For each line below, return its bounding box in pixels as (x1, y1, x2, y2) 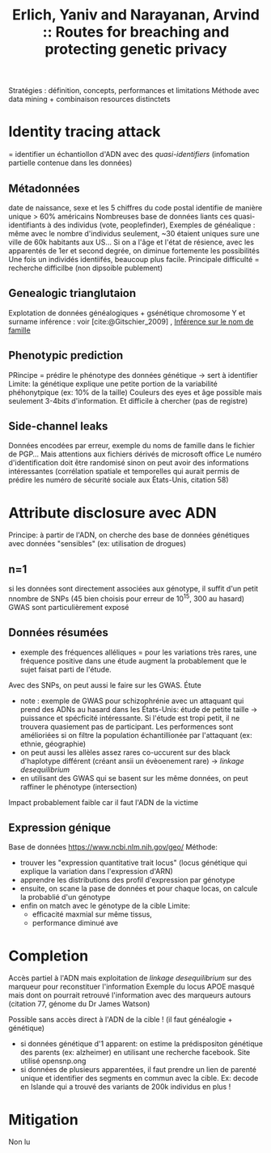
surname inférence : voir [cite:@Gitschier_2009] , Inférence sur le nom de (8, 316, 254, 326)
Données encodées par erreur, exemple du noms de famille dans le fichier (8, 441, 255, 451)
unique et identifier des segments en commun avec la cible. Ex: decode (19, 1074, 259, 1083)
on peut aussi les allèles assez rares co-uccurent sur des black (19, 747, 231, 757)
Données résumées (8, 625, 109, 640)
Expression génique (8, 820, 112, 834)
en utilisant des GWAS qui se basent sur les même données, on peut (19, 773, 248, 782)
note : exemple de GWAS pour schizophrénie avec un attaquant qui (19, 696, 244, 706)
